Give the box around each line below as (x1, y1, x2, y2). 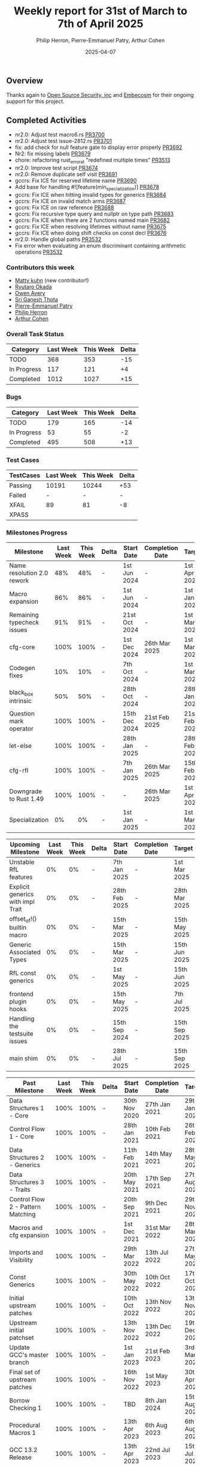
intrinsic (9, 696, 32, 705)
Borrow (9, 1396, 30, 1405)
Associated (9, 948, 41, 957)
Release (9, 1453, 32, 1462)
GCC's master (9, 1351, 49, 1359)
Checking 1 (9, 1404, 42, 1413)
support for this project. (6, 98, 65, 105)
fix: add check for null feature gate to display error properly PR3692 (14, 144, 182, 151)
